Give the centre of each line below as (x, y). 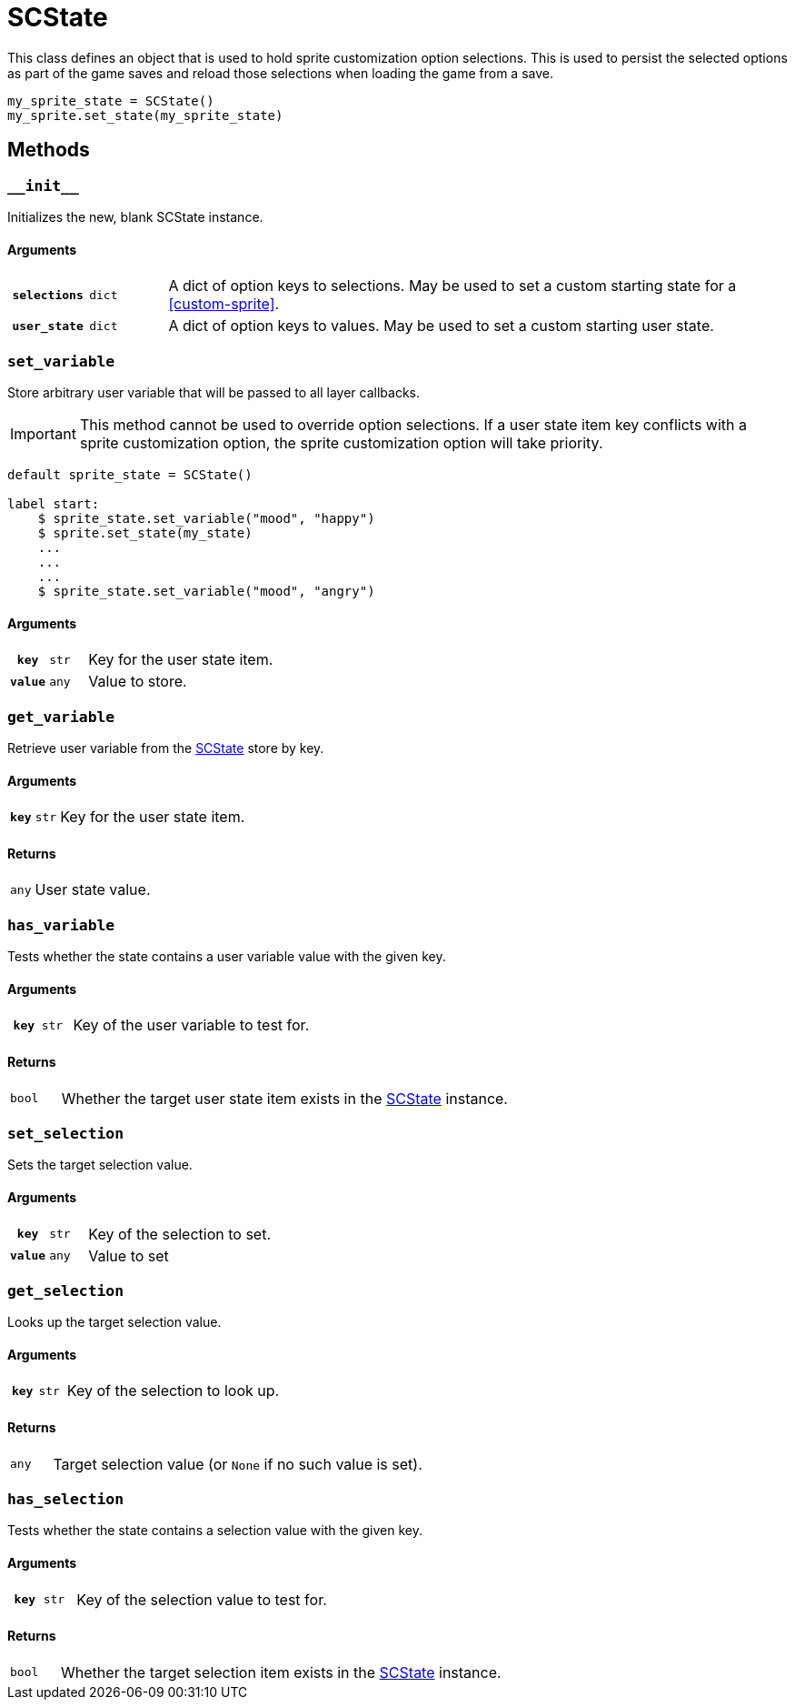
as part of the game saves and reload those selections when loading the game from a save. (280, 73)
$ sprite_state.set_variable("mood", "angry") (206, 591)
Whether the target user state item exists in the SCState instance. (284, 1098)
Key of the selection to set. (180, 1234)
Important (43, 433)
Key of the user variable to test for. (191, 1025)
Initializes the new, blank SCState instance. (135, 216)
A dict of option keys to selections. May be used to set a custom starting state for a (452, 286)
